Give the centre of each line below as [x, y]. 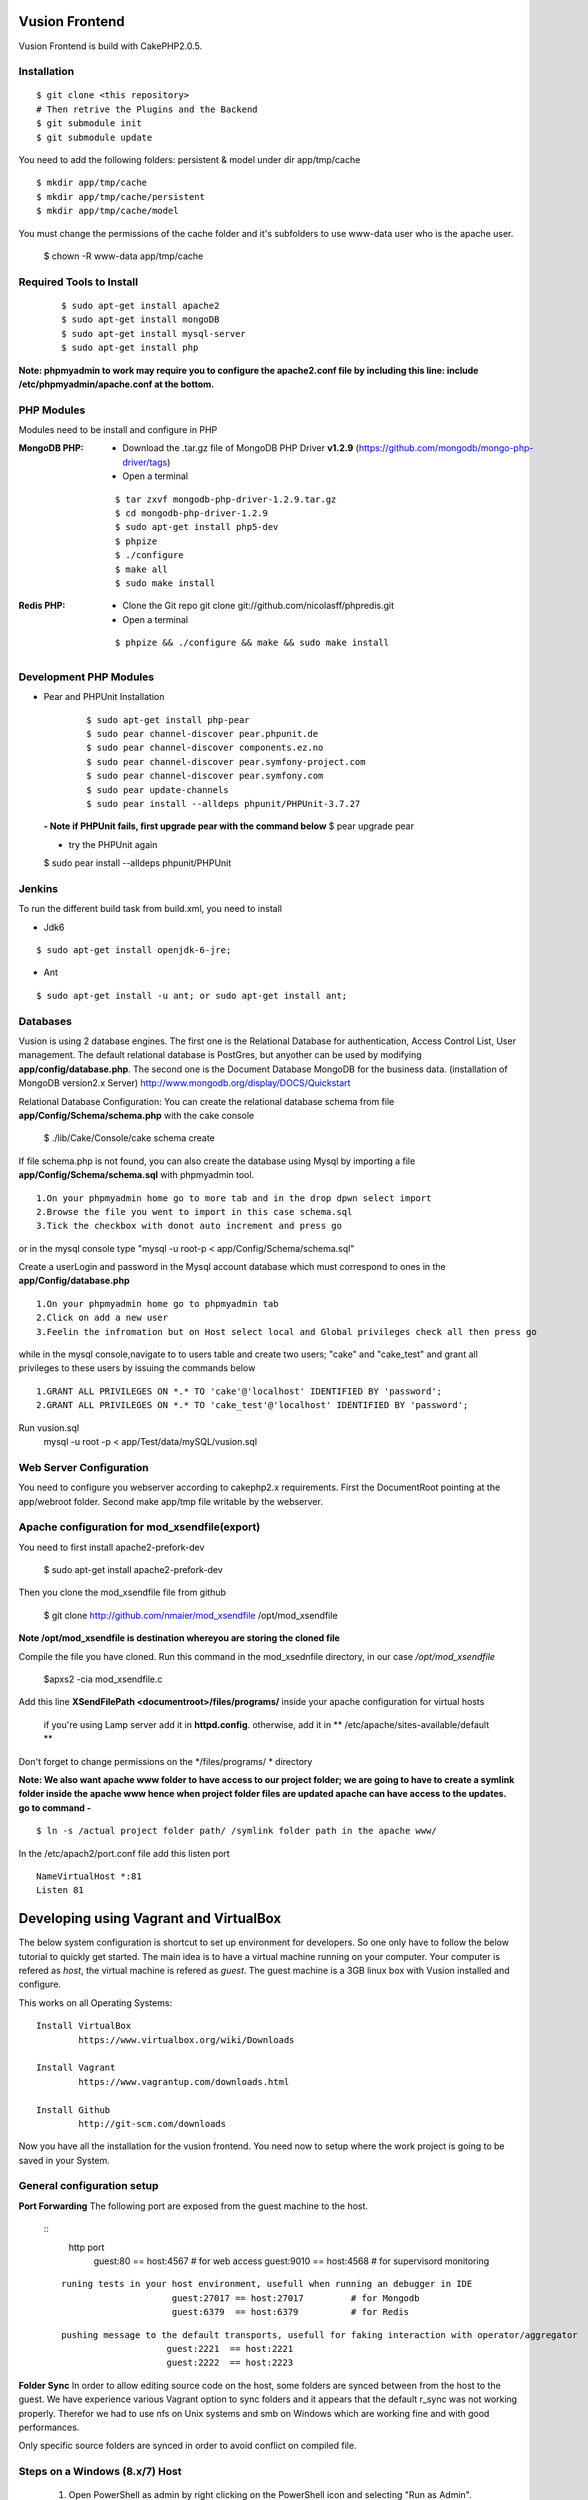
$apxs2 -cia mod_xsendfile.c [103, 1679]
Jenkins [38, 888]
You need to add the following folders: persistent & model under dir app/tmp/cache [189, 160]
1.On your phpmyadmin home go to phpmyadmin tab [157, 1303]
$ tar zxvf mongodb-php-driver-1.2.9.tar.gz [226, 499]
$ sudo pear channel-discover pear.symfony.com [205, 776]
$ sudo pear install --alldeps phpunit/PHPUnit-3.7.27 [223, 803]
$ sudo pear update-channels [157, 789]
